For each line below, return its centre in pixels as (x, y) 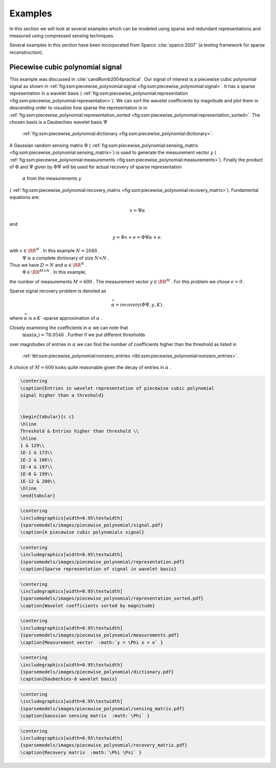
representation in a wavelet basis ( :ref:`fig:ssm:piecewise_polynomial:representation (99, 93)
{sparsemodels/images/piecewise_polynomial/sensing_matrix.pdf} (102, 708)
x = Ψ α (137, 211)
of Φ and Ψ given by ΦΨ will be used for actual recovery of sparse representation (96, 167)
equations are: (25, 198)
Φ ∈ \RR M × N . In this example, (54, 272)
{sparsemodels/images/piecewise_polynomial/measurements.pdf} (100, 635)
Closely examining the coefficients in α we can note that (69, 327)
